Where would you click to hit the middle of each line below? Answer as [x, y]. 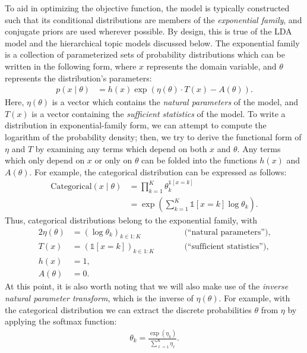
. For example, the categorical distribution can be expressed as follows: [158, 171]
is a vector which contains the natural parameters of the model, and [175, 102]
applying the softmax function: [61, 321]
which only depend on [45, 160]
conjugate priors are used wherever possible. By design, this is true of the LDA [148, 31]
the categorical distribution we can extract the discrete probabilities [128, 309]
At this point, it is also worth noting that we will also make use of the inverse [147, 286]
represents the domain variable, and [211, 66]
